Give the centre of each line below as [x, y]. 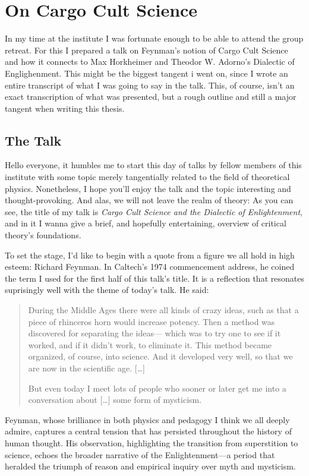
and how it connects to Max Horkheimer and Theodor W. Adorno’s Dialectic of [150, 62]
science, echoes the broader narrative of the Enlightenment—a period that [140, 454]
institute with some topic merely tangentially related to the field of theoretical [147, 177]
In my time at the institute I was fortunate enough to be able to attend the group [154, 38]
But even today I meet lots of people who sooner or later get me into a [157, 388]
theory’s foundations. [43, 235]
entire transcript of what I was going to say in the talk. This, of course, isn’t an [150, 85]
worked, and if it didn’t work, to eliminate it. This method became [150, 344]
